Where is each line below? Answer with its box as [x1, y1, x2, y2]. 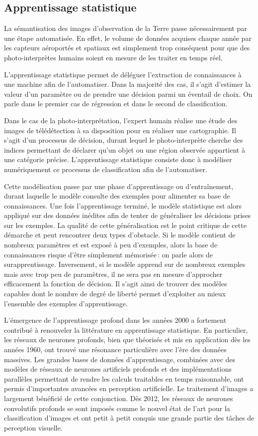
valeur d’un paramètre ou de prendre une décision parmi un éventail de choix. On [4, 88, 253, 99]
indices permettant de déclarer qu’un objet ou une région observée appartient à [4, 144, 245, 155]
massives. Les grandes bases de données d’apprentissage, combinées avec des [4, 354, 236, 364]
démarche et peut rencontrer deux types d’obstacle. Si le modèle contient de [4, 229, 236, 240]
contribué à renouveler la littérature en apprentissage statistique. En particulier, [4, 324, 248, 335]
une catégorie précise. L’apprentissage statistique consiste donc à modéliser [4, 154, 232, 165]
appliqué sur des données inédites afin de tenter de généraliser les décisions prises [4, 210, 251, 220]
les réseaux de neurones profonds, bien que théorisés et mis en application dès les [4, 334, 251, 345]
